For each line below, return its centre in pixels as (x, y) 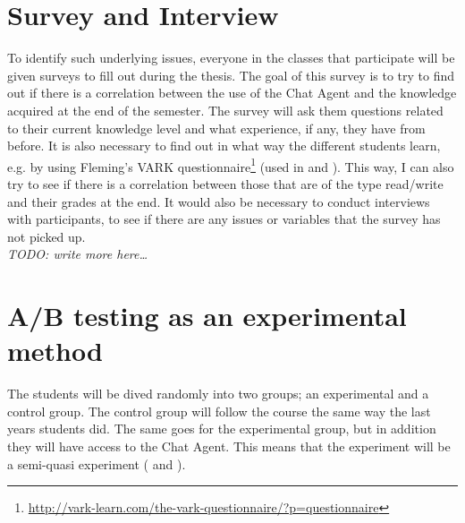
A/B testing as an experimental (207, 316)
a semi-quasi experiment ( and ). (97, 463)
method (55, 351)
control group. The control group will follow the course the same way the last (219, 411)
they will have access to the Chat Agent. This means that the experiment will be (229, 446)
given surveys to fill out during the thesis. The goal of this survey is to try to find (231, 75)
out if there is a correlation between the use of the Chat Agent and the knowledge (232, 93)
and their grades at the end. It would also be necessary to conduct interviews (219, 201)
